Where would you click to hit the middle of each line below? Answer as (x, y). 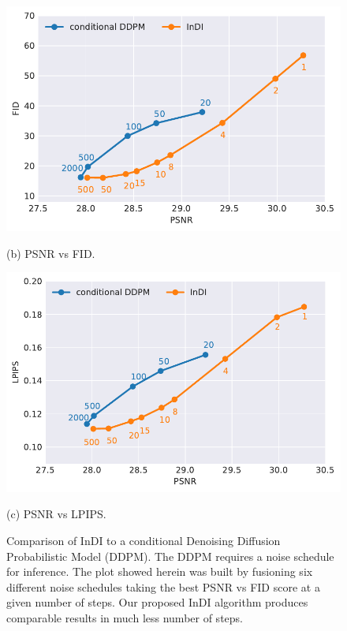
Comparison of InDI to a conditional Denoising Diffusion (144, 541)
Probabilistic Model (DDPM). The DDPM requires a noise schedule (170, 556)
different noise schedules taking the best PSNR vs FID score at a (163, 586)
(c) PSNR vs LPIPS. (56, 514)
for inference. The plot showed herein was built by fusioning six (160, 571)
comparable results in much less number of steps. (125, 618)
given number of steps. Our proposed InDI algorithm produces (157, 602)
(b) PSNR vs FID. (51, 253)
